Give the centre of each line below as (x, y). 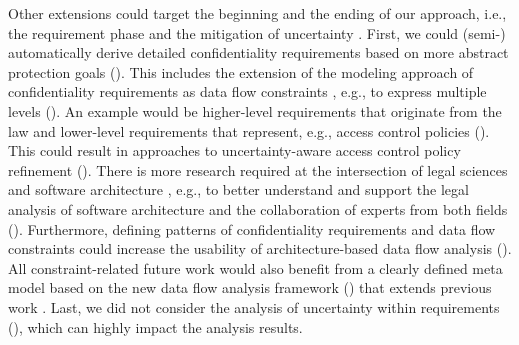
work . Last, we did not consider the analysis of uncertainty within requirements (254, 306)
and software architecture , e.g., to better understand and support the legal (238, 189)
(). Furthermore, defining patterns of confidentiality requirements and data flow (252, 228)
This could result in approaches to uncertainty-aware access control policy (234, 150)
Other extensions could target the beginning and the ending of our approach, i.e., (257, 13)
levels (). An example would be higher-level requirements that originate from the (255, 110)
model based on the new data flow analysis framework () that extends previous (250, 287)
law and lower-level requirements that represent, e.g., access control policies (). (249, 130)
